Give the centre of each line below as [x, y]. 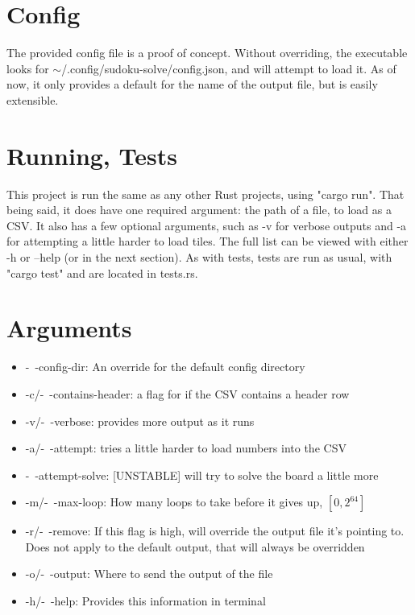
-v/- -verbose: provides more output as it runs [140, 421]
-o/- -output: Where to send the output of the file [149, 574]
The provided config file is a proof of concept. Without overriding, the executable [207, 53]
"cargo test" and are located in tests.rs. [102, 272]
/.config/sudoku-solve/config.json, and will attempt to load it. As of [229, 68]
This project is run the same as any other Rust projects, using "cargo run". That [205, 194]
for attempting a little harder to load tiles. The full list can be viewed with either [207, 241]
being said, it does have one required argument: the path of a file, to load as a [199, 210]
